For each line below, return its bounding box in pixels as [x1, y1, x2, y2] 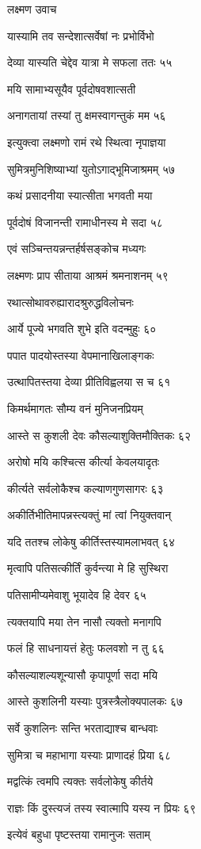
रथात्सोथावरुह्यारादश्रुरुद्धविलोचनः [7, 293, 134, 310]
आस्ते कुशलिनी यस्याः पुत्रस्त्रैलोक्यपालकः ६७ [7, 693, 184, 709]
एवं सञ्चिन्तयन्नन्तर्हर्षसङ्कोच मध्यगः [7, 240, 146, 257]
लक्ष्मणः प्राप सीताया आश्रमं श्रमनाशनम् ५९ [7, 266, 169, 283]
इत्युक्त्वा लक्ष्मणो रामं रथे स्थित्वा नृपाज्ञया [7, 133, 166, 150]
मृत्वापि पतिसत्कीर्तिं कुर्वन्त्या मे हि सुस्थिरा [7, 560, 169, 576]
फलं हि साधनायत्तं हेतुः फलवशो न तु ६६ [7, 640, 165, 656]
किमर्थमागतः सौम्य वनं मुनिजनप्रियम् [7, 400, 143, 416]
